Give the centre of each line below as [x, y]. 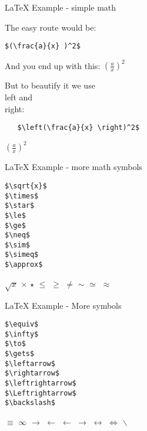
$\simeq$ [22, 255]
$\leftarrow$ [30, 363]
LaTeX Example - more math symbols [73, 167]
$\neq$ [17, 235]
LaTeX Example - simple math [61, 7]
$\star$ [20, 206]
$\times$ [22, 196]
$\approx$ [24, 265]
